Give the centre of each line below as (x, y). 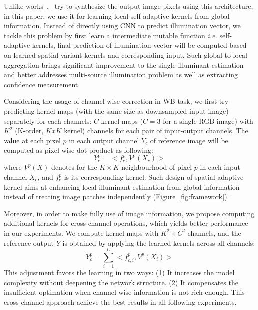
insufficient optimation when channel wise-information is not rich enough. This (124, 292)
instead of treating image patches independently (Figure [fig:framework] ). (117, 197)
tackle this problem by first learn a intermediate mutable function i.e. (111, 35)
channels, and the (214, 232)
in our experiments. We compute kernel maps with (81, 232)
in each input (220, 167)
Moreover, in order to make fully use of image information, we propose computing (129, 213)
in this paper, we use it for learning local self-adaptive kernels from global (117, 16)
